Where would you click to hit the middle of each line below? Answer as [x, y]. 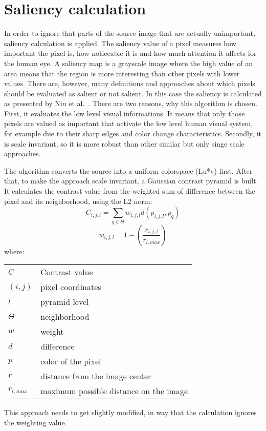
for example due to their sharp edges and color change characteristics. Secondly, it [133, 134]
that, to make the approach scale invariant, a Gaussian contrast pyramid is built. [131, 181]
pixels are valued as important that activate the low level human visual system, [129, 123]
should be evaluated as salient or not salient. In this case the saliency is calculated [133, 93]
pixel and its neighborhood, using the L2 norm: [78, 201]
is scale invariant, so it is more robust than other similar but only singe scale [124, 143]
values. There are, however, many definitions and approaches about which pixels [130, 83]
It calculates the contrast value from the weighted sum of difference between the [130, 191]
